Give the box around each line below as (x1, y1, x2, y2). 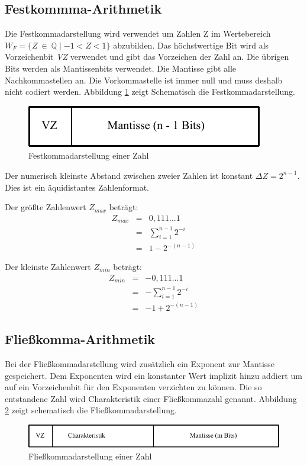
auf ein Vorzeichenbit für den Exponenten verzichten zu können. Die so (5, 381, 262, 393)
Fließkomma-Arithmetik (5, 330, 156, 348)
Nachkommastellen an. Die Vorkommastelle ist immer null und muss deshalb (5, 73, 283, 86)
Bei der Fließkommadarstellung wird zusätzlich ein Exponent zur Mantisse (5, 358, 275, 370)
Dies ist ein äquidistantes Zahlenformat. (5, 181, 149, 193)
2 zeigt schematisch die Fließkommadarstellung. (5, 404, 177, 416)
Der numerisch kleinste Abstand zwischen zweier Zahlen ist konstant (5, 169, 253, 181)
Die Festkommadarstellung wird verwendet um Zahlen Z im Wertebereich (5, 27, 271, 40)
